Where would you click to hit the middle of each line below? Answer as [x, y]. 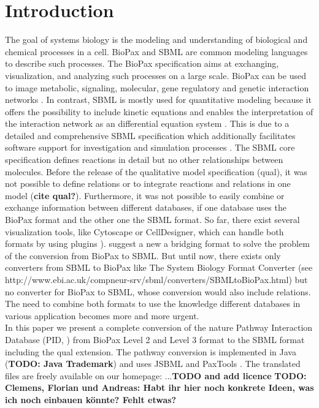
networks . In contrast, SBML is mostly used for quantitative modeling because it [158, 100]
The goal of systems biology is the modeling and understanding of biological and [156, 40]
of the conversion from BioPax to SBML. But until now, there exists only [143, 255]
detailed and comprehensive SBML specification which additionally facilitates [150, 135]
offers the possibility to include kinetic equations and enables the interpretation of [159, 111]
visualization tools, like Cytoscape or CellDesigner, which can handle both [144, 231]
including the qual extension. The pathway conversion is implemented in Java [151, 351]
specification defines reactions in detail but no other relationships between [144, 160]
